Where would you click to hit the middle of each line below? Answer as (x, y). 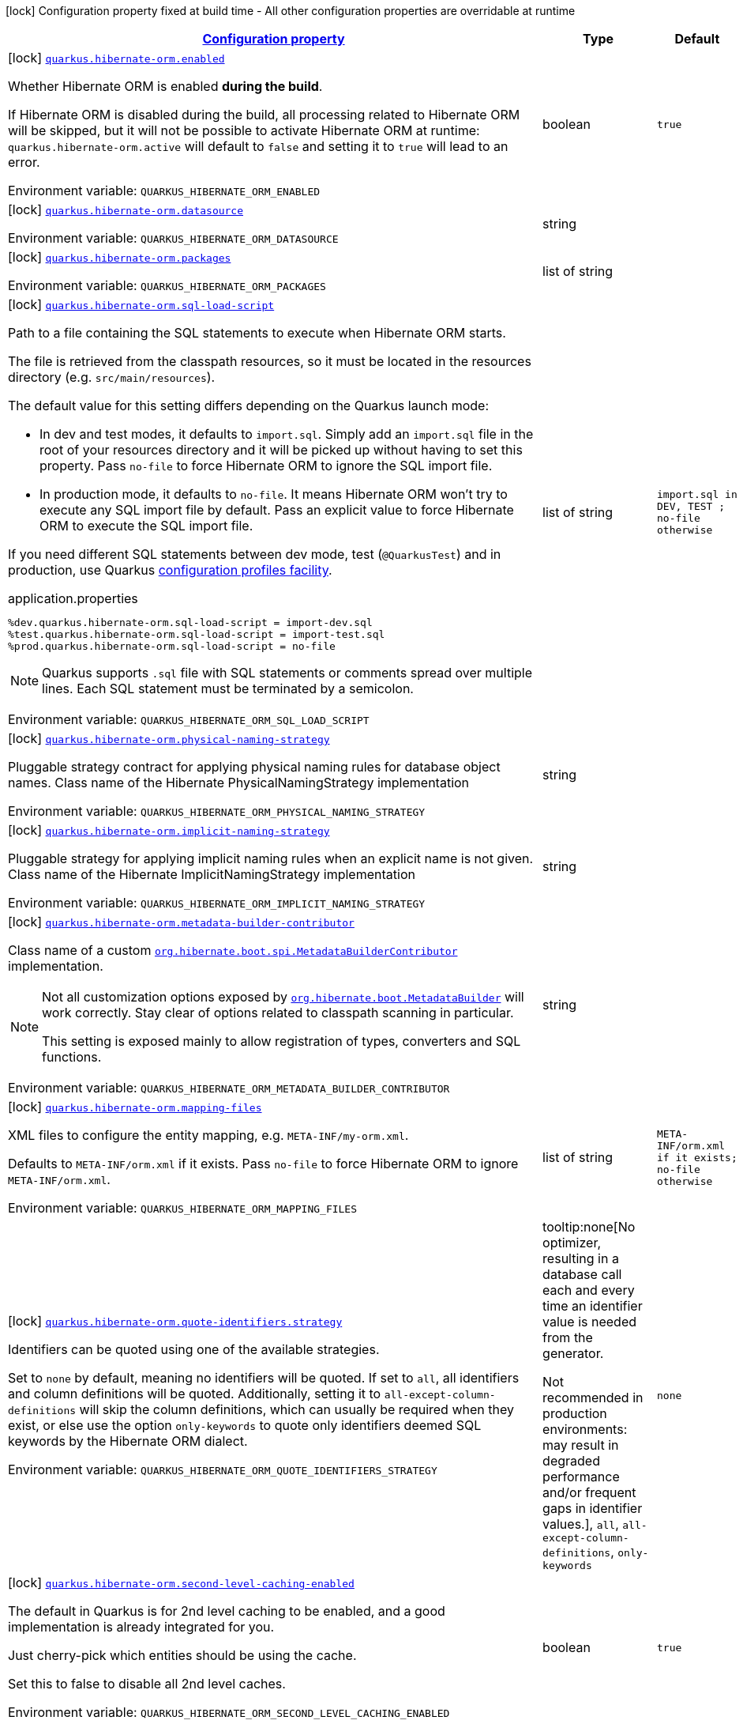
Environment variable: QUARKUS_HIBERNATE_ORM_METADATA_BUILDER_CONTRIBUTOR (229, 1088)
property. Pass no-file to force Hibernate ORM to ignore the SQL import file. (266, 466)
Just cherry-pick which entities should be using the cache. (182, 1655)
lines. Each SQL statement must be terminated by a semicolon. (228, 688)
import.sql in (697, 494)
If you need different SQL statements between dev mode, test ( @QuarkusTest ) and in (255, 554)
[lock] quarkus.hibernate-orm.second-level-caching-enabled (181, 1583)
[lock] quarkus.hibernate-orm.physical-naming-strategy (169, 738)
